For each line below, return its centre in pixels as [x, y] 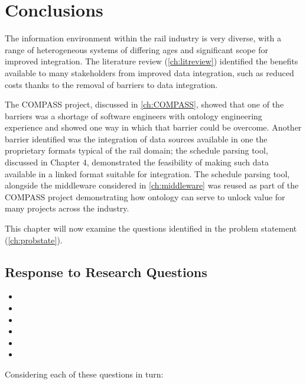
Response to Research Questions [106, 271]
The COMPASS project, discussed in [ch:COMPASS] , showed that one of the [144, 104]
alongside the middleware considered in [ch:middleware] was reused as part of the [152, 185]
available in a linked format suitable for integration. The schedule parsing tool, [147, 173]
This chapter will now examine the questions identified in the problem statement [151, 228]
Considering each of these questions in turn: [84, 374]
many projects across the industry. [67, 208]
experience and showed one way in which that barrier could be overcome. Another [153, 127]
